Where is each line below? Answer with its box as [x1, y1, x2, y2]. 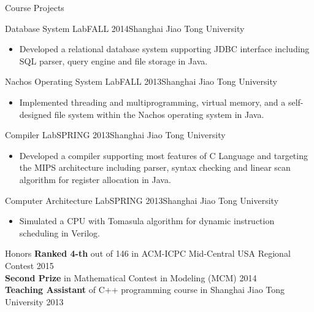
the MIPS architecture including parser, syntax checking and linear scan [19, 161, 291, 174]
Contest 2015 [5, 259, 54, 271]
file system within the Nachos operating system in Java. [54, 107, 264, 120]
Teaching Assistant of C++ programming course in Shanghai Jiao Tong [5, 283, 285, 296]
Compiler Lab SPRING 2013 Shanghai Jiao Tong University [5, 128, 226, 141]
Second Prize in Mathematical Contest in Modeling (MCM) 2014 [5, 271, 257, 284]
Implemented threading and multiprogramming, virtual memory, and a [19, 95, 286, 108]
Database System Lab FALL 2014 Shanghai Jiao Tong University [5, 21, 245, 34]
